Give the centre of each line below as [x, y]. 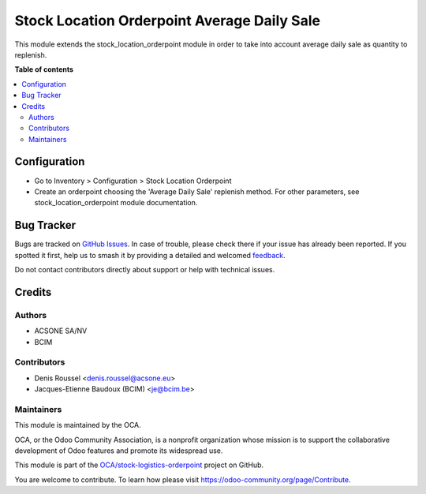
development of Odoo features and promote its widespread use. [119, 451]
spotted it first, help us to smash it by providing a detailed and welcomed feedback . [150, 255]
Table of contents [44, 69]
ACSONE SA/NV [61, 331]
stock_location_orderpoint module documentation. [116, 203]
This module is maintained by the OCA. [78, 425]
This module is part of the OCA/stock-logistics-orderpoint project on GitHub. [139, 465]
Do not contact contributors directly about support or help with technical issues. [145, 270]
